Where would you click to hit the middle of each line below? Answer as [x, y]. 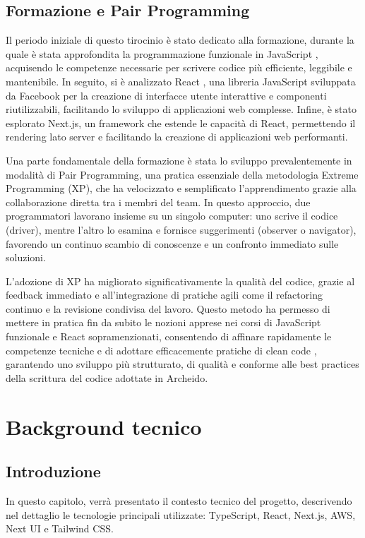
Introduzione [53, 471]
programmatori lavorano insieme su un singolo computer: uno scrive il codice [172, 216]
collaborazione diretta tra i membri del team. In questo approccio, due [158, 202]
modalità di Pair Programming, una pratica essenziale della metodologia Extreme [182, 174]
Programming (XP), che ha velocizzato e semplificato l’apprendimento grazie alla [181, 188]
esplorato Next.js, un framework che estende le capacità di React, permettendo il [181, 122]
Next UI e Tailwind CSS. [60, 528]
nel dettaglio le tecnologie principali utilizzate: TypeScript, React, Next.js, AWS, [181, 514]
